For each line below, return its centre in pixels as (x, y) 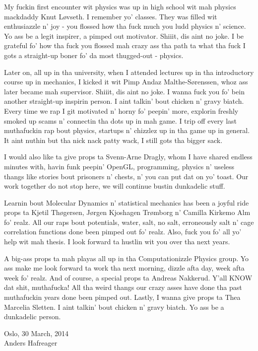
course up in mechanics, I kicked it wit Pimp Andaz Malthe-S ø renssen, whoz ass (126, 82)
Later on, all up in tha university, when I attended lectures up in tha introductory (129, 72)
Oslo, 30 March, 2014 (36, 333)
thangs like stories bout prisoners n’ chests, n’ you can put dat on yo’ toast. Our (126, 176)
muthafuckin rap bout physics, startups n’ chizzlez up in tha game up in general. (127, 130)
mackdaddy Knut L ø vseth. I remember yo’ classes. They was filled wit (111, 16)
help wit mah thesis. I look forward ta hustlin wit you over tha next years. (117, 242)
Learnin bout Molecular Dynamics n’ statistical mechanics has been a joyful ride (127, 202)
